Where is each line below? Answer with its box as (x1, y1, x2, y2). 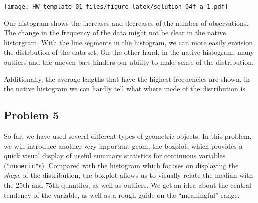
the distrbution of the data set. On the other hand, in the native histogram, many (4, 47, 254, 57)
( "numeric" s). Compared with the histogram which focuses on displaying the (4, 160, 239, 170)
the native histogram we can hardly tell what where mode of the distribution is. (4, 83, 247, 94)
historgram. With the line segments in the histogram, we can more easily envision (4, 37, 253, 47)
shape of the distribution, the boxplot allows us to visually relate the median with (4, 170, 253, 180)
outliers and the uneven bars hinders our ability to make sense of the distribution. (4, 57, 254, 67)
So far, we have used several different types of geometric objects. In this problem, (4, 131, 252, 141)
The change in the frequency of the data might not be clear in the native (4, 27, 226, 38)
